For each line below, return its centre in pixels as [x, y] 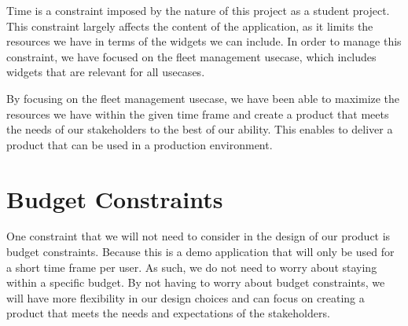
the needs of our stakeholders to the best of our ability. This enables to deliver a [200, 129]
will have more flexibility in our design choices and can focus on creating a [186, 297]
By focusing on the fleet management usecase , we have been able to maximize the [203, 98]
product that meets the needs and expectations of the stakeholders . [168, 313]
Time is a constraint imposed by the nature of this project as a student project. [198, 10]
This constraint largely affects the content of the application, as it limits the [190, 26]
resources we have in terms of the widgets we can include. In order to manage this [204, 41]
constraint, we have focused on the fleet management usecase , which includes [191, 56]
